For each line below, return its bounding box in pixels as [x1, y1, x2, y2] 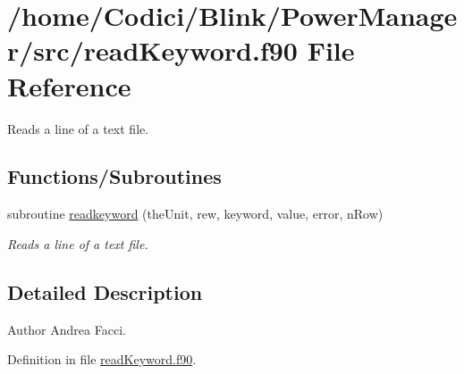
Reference [7, 67, 131, 104]
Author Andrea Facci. [7, 320, 126, 338]
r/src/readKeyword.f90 [7, 32, 298, 69]
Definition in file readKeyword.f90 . [7, 350, 197, 369]
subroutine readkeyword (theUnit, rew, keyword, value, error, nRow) [7, 204, 384, 223]
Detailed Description [7, 278, 203, 305]
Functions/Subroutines [7, 162, 222, 190]
